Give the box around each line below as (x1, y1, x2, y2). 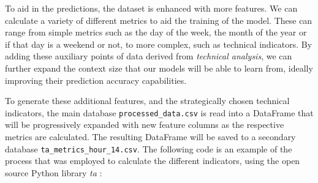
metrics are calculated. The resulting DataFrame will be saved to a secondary (5, 130, 296, 143)
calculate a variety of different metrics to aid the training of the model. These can (5, 13, 312, 26)
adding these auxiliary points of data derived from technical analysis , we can (5, 50, 292, 62)
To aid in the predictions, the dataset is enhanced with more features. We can (5, 2, 298, 14)
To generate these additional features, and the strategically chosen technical (5, 94, 290, 107)
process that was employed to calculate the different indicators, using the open (5, 154, 300, 167)
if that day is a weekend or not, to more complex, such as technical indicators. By (5, 37, 312, 50)
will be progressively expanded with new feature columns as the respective (5, 118, 284, 131)
